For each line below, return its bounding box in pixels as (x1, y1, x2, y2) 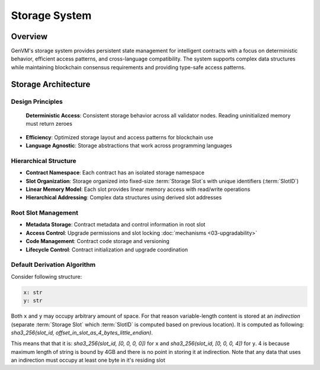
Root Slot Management (11, 209, 78, 217)
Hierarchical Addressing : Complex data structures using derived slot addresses (25, 194, 222, 201)
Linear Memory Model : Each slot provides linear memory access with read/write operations (25, 186, 251, 193)
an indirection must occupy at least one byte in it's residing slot (11, 356, 165, 364)
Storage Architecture (11, 79, 91, 89)
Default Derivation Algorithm (11, 261, 96, 269)
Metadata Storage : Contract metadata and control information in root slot (25, 221, 206, 228)
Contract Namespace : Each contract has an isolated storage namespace (25, 169, 204, 176)
